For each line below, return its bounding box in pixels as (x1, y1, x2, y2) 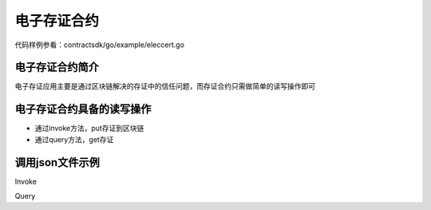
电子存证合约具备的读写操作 (14, 102, 152, 116)
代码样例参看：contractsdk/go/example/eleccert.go (14, 40, 185, 50)
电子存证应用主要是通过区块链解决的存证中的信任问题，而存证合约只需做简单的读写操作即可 (14, 81, 315, 91)
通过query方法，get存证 (34, 134, 114, 144)
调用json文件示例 (14, 156, 100, 169)
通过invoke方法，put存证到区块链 (34, 124, 144, 133)
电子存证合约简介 (14, 61, 99, 74)
